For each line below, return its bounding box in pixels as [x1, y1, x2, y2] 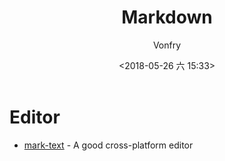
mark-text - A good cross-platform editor [23, 139, 194, 151]
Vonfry [152, 39, 182, 51]
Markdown [121, 6, 213, 29]
